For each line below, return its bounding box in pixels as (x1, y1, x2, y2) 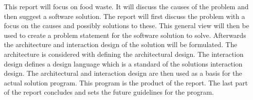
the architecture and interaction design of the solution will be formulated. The (4, 39, 237, 50)
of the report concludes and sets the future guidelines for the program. (4, 87, 214, 97)
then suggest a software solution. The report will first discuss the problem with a (4, 11, 245, 21)
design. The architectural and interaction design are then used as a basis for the (4, 68, 242, 78)
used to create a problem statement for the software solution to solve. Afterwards (4, 30, 246, 40)
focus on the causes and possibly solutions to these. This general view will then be (4, 20, 249, 31)
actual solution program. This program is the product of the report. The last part (4, 77, 248, 87)
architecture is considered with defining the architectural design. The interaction (4, 49, 244, 59)
